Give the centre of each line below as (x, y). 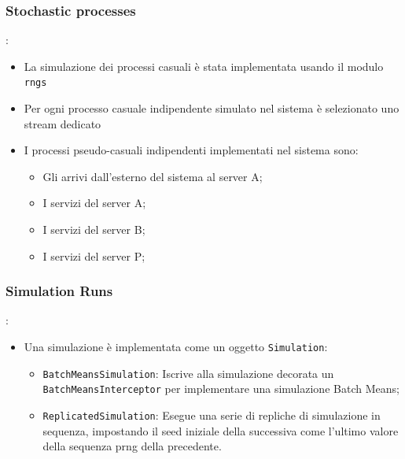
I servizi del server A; (94, 203)
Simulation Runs (59, 291)
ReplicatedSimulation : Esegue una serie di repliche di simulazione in (212, 415)
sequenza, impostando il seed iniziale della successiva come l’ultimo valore (221, 430)
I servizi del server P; (94, 255)
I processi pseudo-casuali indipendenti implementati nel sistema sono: (191, 150)
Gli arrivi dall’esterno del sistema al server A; (153, 176)
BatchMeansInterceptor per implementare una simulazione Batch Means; (221, 389)
